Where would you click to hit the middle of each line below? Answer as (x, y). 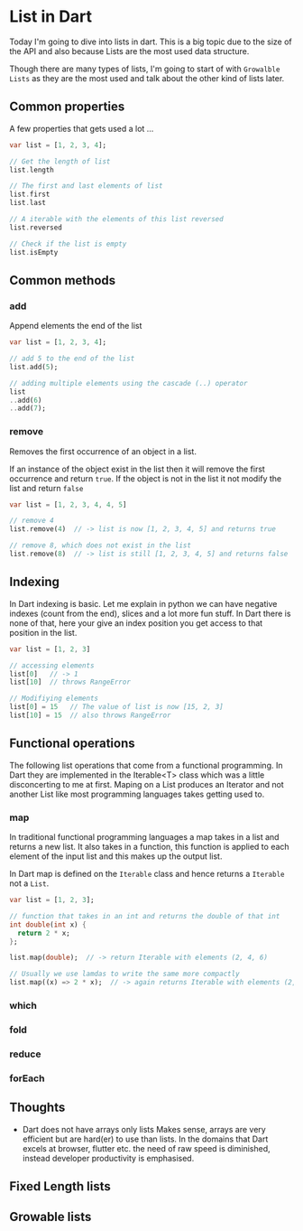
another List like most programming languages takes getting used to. (137, 794)
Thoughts (37, 1108)
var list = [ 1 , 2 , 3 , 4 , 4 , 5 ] (68, 504)
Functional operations (72, 744)
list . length (32, 170)
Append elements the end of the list (76, 326)
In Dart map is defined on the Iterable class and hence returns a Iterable (147, 874)
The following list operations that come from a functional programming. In (146, 765)
